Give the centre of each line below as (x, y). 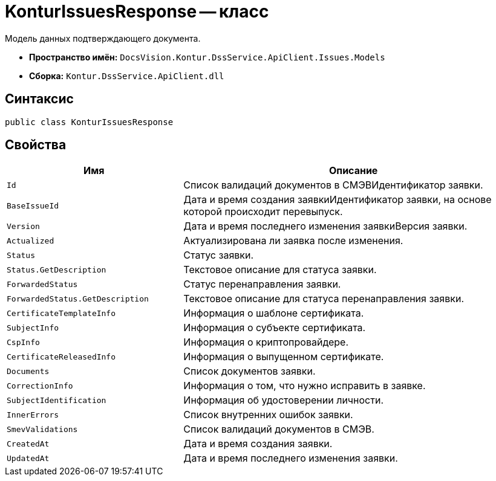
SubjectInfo (33, 328)
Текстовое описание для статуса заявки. (280, 270)
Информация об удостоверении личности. (284, 400)
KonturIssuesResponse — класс (137, 11)
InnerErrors (33, 415)
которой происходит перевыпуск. (263, 212)
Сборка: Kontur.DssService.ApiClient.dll (127, 76)
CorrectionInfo (40, 386)
